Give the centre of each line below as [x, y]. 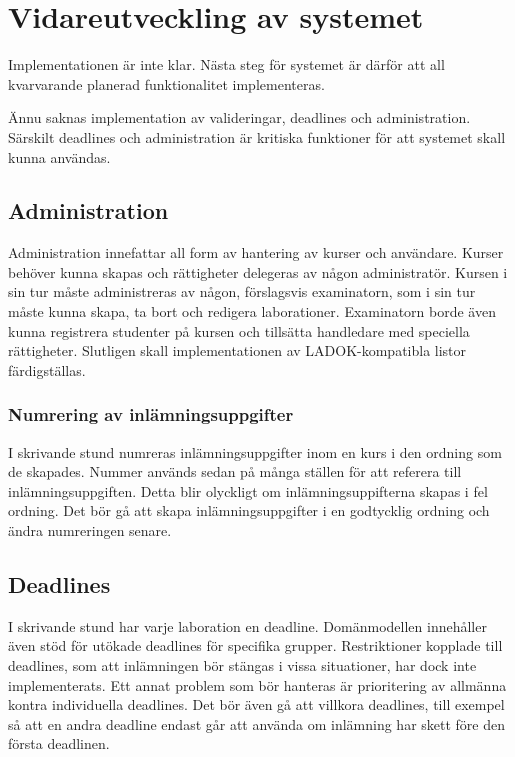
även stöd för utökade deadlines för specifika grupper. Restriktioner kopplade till [255, 645]
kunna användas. [59, 156]
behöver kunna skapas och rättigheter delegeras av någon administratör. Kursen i [258, 271]
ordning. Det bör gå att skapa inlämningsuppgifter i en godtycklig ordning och [249, 510]
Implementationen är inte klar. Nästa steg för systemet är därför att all [226, 64]
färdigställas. [47, 369]
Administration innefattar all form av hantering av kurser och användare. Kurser [256, 252]
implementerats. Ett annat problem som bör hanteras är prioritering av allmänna [257, 684]
